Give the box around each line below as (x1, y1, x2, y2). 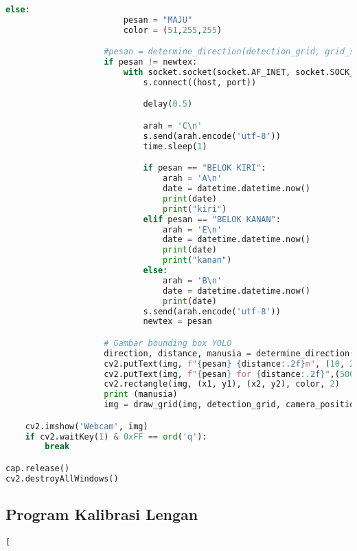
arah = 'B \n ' (163, 275, 222, 285)
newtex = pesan (143, 316, 212, 327)
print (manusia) (104, 389, 178, 400)
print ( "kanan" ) (163, 255, 232, 266)
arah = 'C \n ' (143, 120, 203, 131)
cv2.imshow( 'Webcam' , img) (25, 421, 148, 431)
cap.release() (5, 463, 70, 473)
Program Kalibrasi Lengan (5, 504, 198, 525)
